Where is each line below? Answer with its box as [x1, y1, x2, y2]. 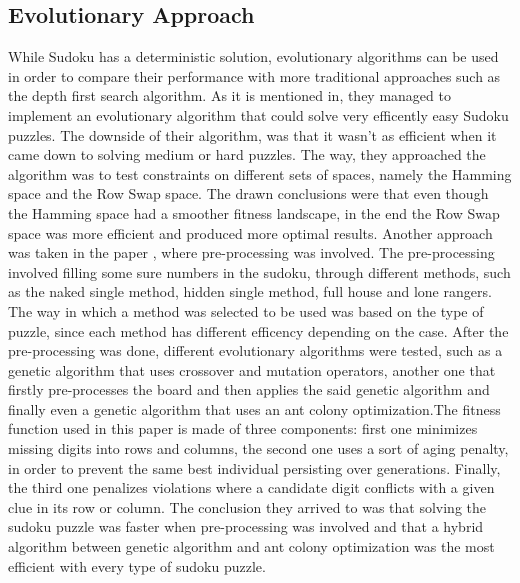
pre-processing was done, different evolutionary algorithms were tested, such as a [8, 340, 503, 361]
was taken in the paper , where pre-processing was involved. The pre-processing [8, 242, 495, 263]
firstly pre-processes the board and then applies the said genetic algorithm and [8, 379, 490, 400]
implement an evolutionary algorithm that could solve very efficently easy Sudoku [8, 104, 509, 125]
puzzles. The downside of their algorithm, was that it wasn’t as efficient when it [8, 124, 497, 145]
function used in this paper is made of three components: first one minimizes [8, 418, 478, 439]
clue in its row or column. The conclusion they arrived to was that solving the [8, 496, 487, 517]
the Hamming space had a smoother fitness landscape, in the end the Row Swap [8, 202, 500, 223]
